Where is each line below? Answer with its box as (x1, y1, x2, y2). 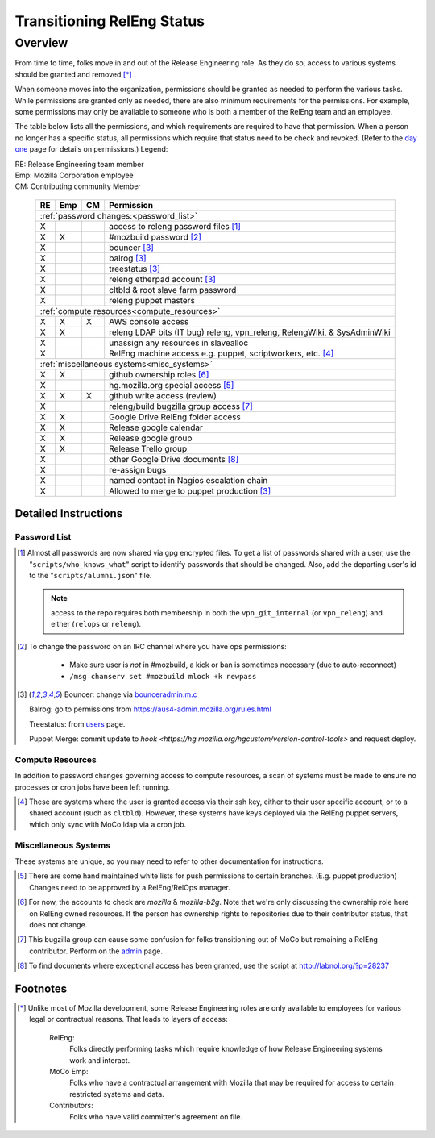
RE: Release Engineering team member (14, 159, 144, 169)
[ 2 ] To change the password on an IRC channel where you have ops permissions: (17, 641, 288, 651)
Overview (14, 35, 68, 50)
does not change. (29, 919, 88, 929)
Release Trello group (109, 443, 188, 454)
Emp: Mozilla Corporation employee (14, 170, 134, 180)
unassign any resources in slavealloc (109, 337, 249, 348)
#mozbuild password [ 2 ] (109, 231, 201, 242)
